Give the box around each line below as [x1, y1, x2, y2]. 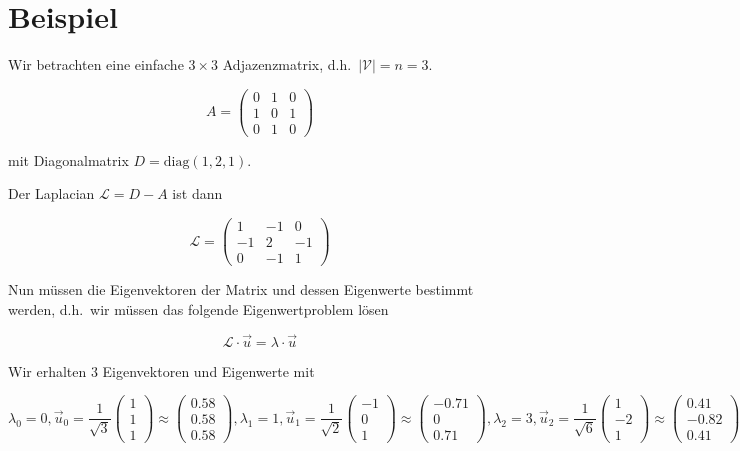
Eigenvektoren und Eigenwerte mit [102, 360, 315, 381]
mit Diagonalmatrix [8, 149, 129, 170]
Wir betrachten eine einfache [8, 54, 184, 75]
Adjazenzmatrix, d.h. [222, 54, 352, 75]
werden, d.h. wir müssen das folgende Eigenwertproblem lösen [8, 298, 389, 319]
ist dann [172, 183, 223, 204]
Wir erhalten [8, 360, 87, 381]
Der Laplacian [8, 183, 95, 204]
